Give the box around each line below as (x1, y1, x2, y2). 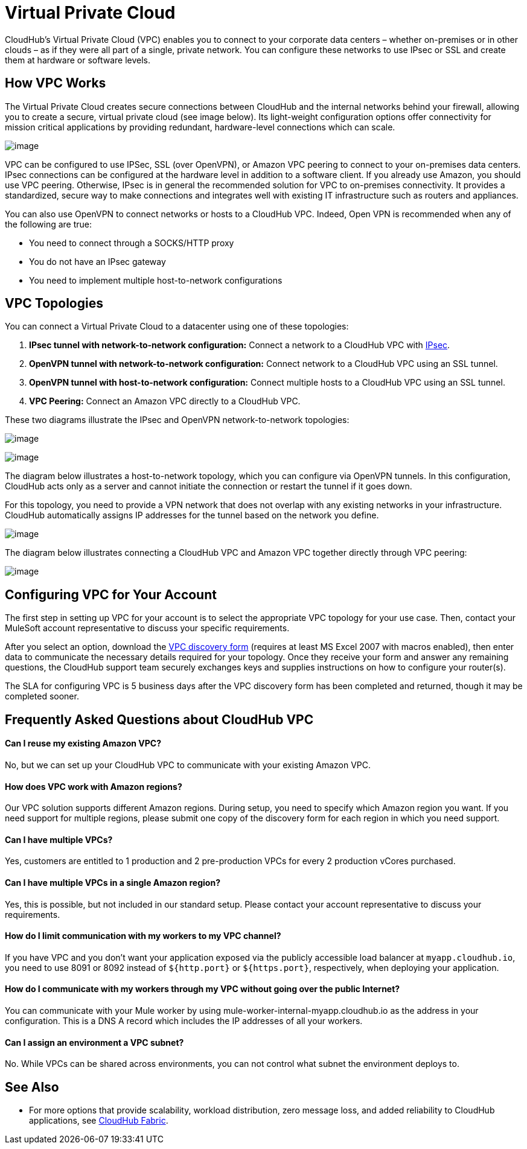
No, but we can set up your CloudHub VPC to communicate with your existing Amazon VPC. (5, 759, 371, 770)
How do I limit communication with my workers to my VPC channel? (5, 931, 281, 941)
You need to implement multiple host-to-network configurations (29, 275, 283, 285)
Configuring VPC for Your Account (5, 587, 217, 602)
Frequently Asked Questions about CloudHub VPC (5, 711, 314, 727)
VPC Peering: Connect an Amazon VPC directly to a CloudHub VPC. (29, 396, 301, 407)
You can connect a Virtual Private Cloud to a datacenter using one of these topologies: (5, 321, 349, 332)
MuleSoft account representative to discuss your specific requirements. (5, 623, 290, 634)
